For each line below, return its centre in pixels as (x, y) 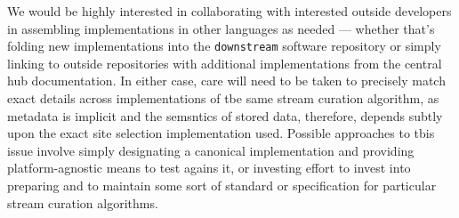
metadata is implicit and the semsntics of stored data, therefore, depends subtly (225, 115)
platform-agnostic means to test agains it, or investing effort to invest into (209, 168)
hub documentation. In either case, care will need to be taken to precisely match (226, 81)
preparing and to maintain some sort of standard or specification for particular (222, 185)
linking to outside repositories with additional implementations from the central (225, 63)
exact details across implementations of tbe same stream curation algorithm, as (223, 98)
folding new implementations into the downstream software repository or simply (224, 46)
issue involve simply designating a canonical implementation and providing (211, 150)
